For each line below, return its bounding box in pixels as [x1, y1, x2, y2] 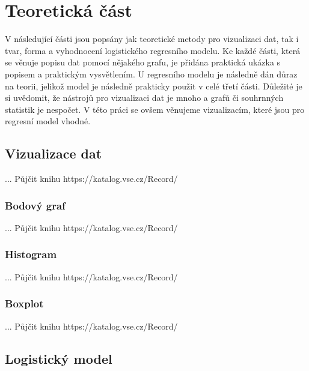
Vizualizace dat [5, 144, 102, 163]
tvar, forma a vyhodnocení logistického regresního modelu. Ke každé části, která [5, 44, 301, 56]
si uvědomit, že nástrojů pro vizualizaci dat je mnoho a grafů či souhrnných [5, 91, 284, 104]
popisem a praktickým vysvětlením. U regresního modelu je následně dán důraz [5, 67, 298, 80]
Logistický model [5, 349, 112, 367]
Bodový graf [5, 198, 66, 213]
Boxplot [5, 296, 44, 311]
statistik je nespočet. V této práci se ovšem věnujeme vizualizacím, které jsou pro [5, 103, 305, 115]
